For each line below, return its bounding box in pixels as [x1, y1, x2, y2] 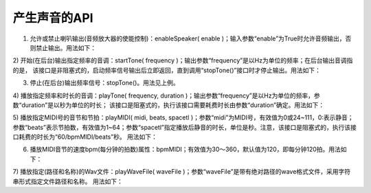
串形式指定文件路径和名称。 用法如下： [12, 177, 123, 185]
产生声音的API [12, 10, 93, 25]
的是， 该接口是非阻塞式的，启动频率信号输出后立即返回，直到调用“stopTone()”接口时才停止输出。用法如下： [12, 66, 321, 74]
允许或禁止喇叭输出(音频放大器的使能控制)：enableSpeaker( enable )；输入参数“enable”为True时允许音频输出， [30, 34, 346, 43]
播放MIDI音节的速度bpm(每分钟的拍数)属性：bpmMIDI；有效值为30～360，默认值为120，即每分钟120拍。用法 [30, 145, 341, 154]
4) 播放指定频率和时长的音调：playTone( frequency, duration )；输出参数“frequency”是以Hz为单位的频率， [12, 91, 314, 100]
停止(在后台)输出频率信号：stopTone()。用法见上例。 [30, 79, 179, 87]
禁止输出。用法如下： [35, 43, 96, 52]
